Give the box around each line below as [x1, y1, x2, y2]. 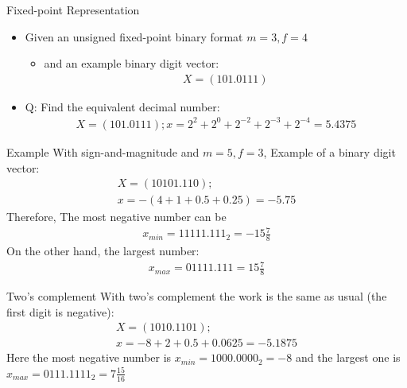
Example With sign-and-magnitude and [6, 143, 200, 160]
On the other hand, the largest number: [6, 242, 200, 259]
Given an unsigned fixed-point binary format [25, 28, 243, 45]
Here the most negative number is [6, 349, 172, 366]
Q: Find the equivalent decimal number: [25, 98, 220, 114]
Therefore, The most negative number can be [6, 208, 227, 225]
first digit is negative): [6, 303, 114, 320]
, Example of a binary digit [263, 143, 396, 160]
